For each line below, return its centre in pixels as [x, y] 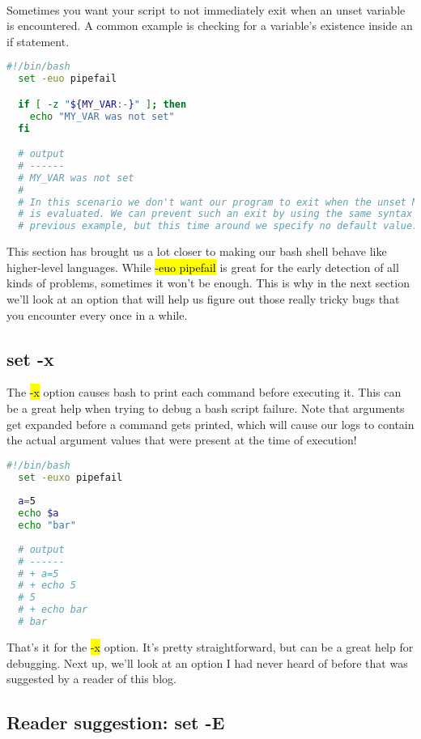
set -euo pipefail [68, 79]
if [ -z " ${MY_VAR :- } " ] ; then [102, 104]
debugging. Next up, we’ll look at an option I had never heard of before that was [207, 663]
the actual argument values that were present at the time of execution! [182, 440]
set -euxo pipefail [70, 477]
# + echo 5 [47, 586]
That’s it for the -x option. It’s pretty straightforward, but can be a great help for [210, 646]
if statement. [38, 41]
